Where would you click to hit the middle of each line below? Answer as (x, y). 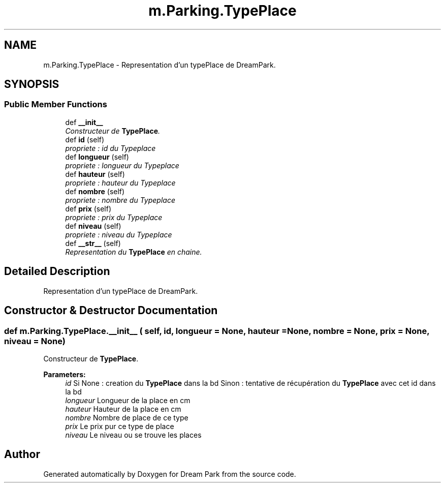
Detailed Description (57, 271)
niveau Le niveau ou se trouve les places (133, 435)
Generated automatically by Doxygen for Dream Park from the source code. (170, 474)
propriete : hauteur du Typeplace (120, 182)
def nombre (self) (95, 191)
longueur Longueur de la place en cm (128, 400)
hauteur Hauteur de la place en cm (123, 409)
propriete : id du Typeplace (110, 148)
